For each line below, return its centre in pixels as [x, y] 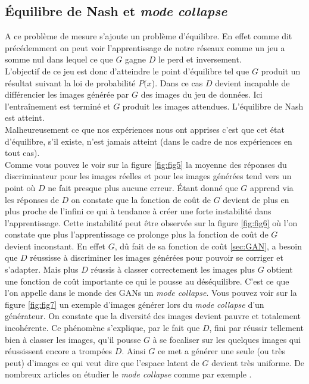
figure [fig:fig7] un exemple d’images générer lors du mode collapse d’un [135, 304]
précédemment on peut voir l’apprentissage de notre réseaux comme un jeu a [145, 47]
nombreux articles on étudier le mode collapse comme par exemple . [128, 374]
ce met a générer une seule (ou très [221, 351]
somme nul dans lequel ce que [59, 59]
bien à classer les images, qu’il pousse [73, 339]
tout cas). [22, 153]
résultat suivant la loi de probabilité [70, 82]
